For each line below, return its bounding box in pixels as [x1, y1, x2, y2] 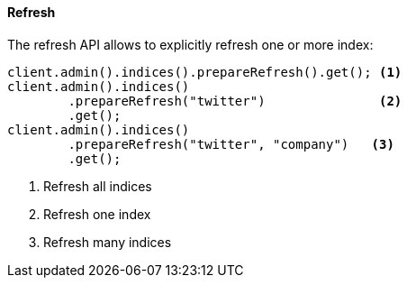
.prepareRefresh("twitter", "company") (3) [68, 136, 394, 152]
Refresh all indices [43, 178, 152, 194]
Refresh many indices [43, 234, 172, 250]
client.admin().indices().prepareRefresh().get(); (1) [7, 64, 402, 79]
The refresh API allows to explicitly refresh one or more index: [7, 36, 374, 52]
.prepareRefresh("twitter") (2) [68, 93, 402, 108]
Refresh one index [43, 206, 151, 222]
